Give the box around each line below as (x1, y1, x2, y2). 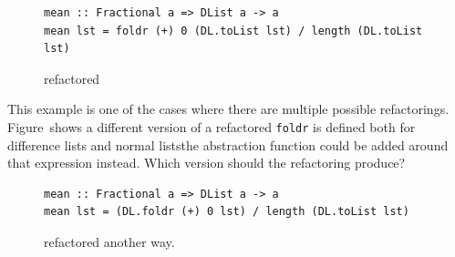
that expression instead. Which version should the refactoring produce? (7, 153, 406, 172)
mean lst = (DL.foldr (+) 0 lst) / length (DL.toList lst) (44, 205, 409, 219)
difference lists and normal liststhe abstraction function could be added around (7, 135, 449, 154)
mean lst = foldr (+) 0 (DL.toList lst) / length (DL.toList (44, 24, 423, 37)
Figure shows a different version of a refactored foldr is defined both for (7, 117, 416, 136)
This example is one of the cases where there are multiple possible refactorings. (7, 99, 450, 118)
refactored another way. (44, 232, 175, 251)
